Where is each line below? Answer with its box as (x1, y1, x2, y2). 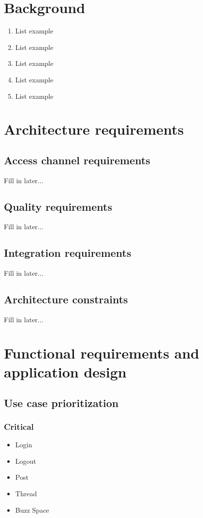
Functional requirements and (4, 343, 200, 362)
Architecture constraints (4, 292, 128, 307)
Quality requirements (4, 199, 112, 214)
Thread (15, 488, 37, 498)
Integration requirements (4, 245, 131, 260)
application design (4, 362, 127, 382)
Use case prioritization (4, 395, 119, 410)
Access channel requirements (4, 152, 150, 167)
